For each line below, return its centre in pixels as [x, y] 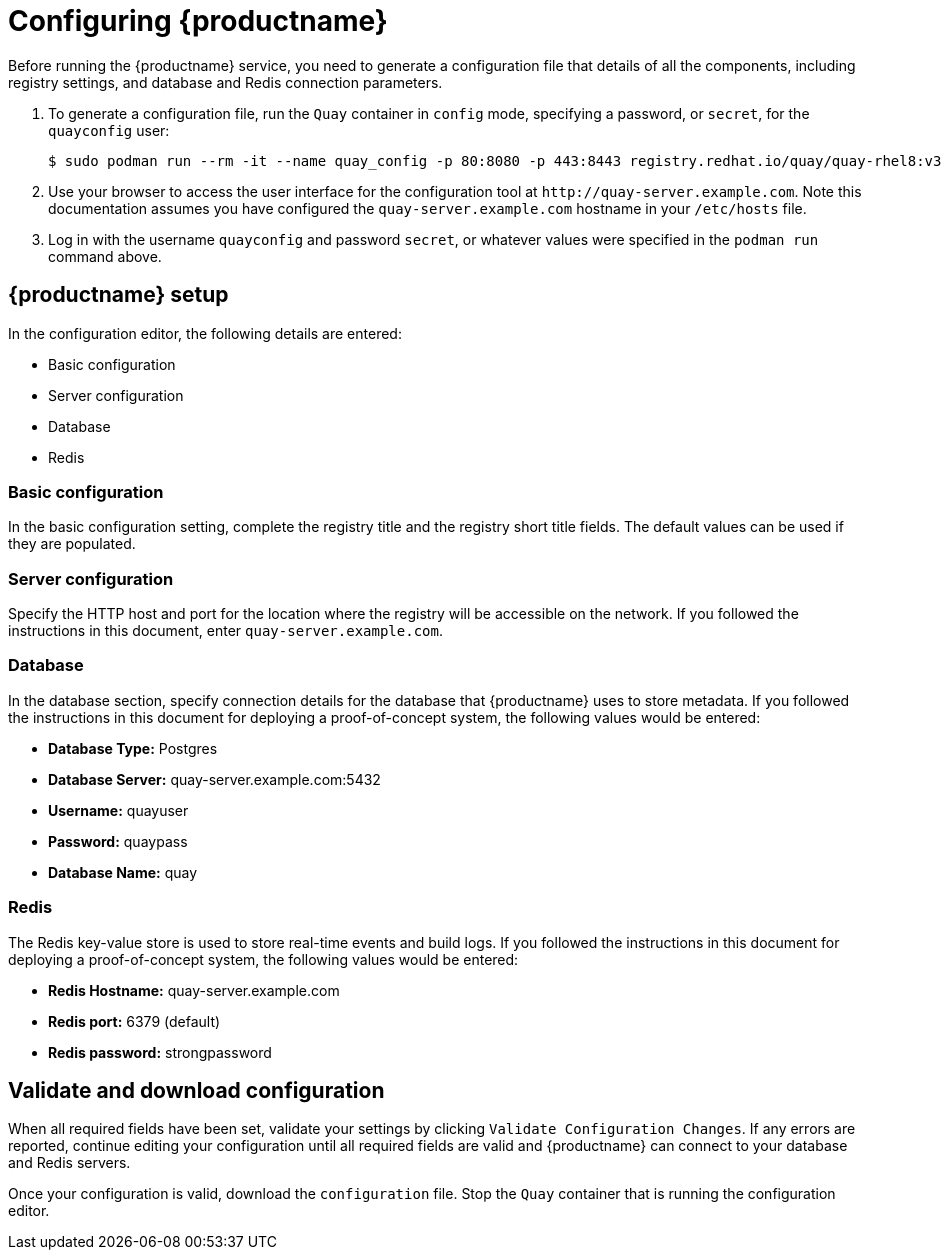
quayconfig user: [109, 130]
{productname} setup [118, 295]
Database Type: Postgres [133, 748]
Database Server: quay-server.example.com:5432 [214, 779]
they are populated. [72, 544]
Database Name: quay [123, 872]
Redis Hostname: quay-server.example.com [194, 990]
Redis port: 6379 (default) [134, 1021]
